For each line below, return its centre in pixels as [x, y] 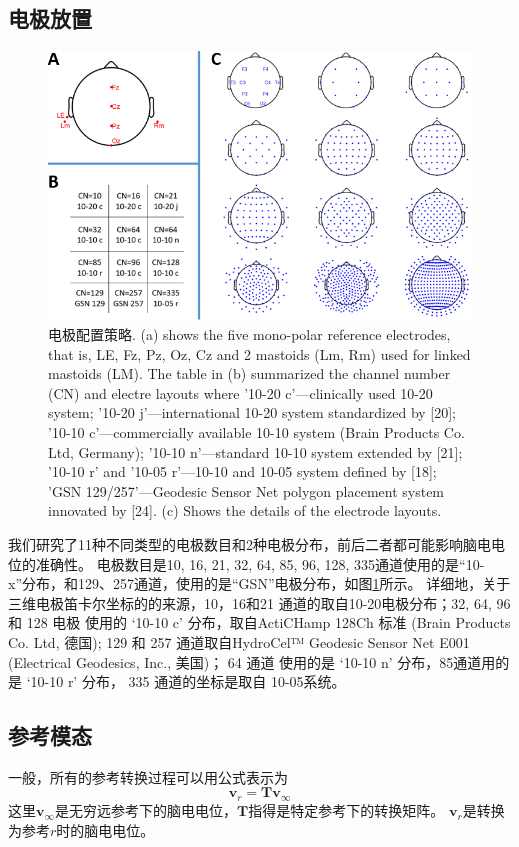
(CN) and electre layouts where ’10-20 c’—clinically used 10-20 [240, 392]
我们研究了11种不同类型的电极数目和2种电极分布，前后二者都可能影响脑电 [249, 543]
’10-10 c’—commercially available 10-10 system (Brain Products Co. [256, 431]
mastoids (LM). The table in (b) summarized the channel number [249, 373]
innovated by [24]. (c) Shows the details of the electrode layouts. [245, 510]
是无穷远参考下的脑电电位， [146, 810]
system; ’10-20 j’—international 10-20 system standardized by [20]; [252, 412]
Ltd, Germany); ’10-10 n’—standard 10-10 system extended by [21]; [255, 451]
